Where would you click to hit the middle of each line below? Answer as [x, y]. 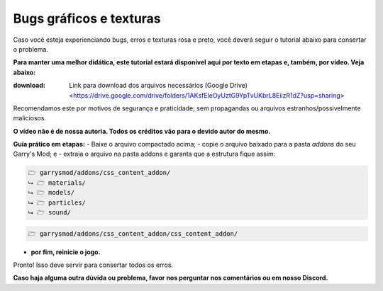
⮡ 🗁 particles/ [57, 202]
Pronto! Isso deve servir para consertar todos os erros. [93, 265]
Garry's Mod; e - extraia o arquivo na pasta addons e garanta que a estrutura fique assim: [144, 154]
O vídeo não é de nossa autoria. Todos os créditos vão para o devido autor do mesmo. [142, 131]
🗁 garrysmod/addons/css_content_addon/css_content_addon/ [133, 233]
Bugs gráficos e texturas [87, 18]
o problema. [31, 49]
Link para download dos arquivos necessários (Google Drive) [159, 86]
